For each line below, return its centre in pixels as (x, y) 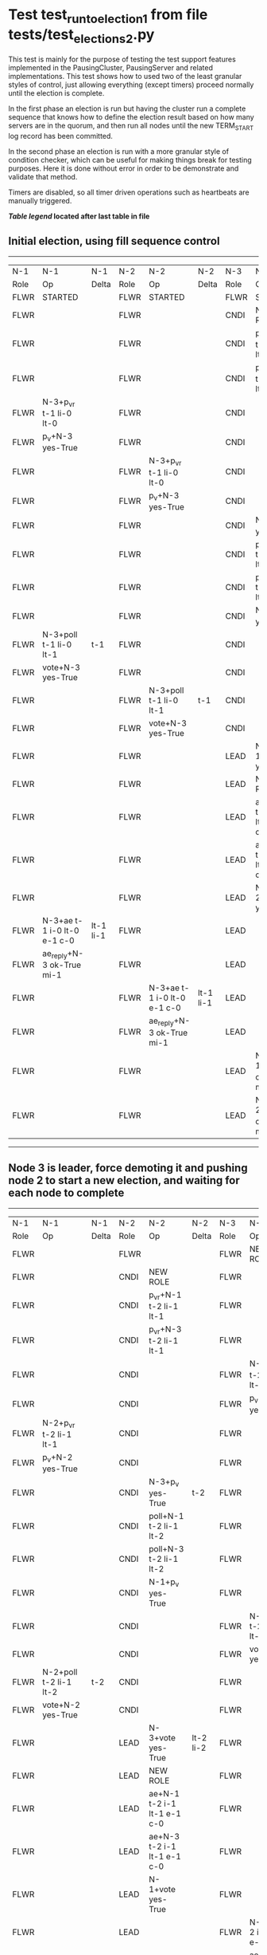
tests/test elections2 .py (81, 36)
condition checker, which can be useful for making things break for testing (130, 159)
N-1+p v (164, 1583)
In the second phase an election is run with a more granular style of (118, 151)
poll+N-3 (166, 1549)
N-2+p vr (59, 1423)
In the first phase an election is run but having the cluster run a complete (127, 108)
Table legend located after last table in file (79, 216)
